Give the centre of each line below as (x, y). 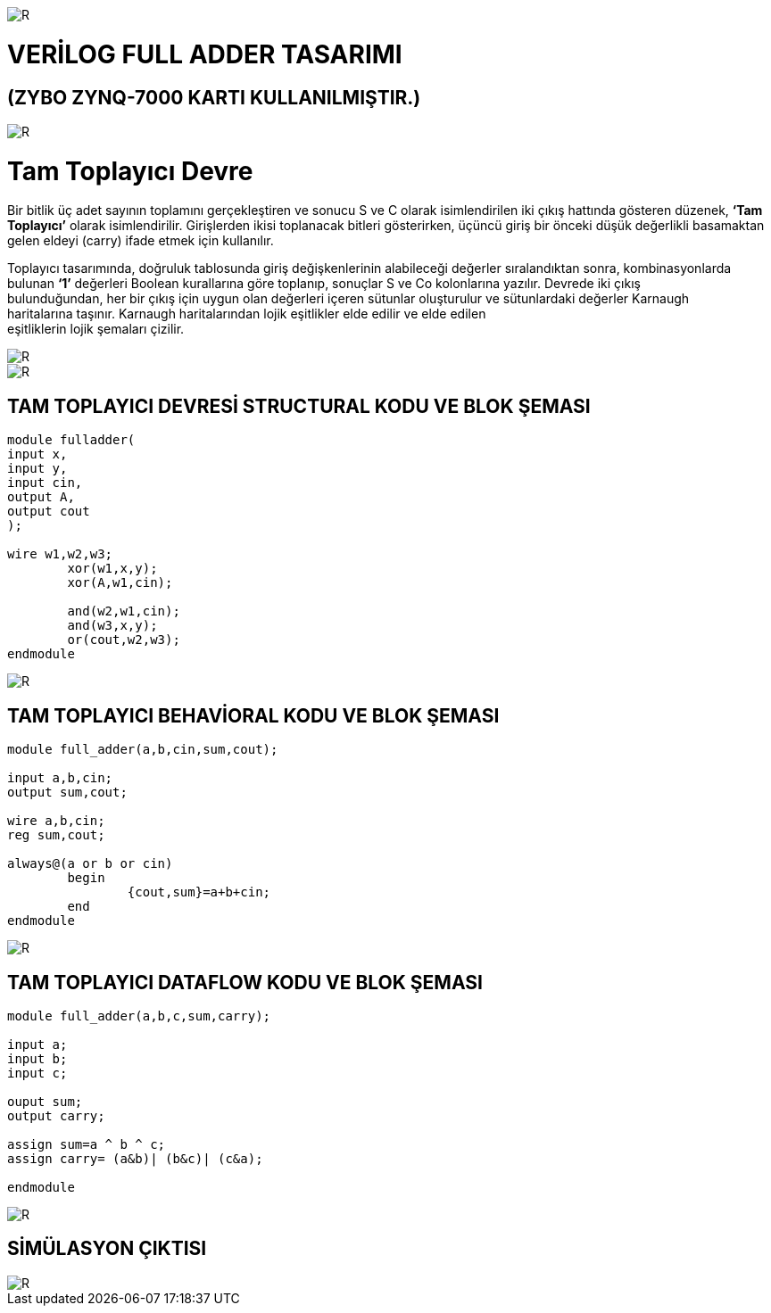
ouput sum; (45, 1101)
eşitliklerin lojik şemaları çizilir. (96, 329)
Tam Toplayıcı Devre (130, 171)
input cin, (45, 483)
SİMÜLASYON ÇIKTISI (107, 1249)
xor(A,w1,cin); (120, 583)
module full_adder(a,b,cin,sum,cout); (143, 750)
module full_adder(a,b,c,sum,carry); (139, 1016)
